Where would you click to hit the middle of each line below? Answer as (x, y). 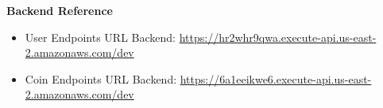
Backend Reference (60, 10)
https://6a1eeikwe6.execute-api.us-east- (276, 78)
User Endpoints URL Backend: (100, 37)
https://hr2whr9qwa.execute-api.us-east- (278, 37)
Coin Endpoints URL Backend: (101, 78)
